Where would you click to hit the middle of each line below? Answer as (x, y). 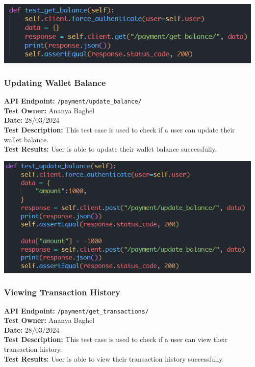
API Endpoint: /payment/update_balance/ (73, 101)
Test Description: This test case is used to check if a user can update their (119, 129)
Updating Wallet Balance (55, 82)
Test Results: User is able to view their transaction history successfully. (114, 358)
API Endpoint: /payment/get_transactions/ (76, 310)
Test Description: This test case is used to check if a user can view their (116, 339)
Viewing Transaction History (62, 292)
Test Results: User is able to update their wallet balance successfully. (111, 149)
